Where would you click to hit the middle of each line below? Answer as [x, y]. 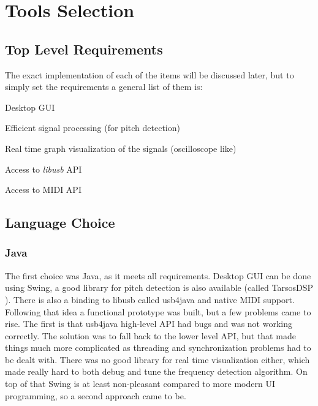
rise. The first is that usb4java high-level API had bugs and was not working [149, 324]
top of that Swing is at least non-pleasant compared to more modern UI [140, 384]
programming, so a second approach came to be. [96, 395]
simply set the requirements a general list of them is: [104, 87]
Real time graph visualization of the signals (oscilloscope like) [121, 148]
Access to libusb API [44, 169]
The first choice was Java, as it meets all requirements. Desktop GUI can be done [158, 275]
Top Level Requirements [84, 49]
